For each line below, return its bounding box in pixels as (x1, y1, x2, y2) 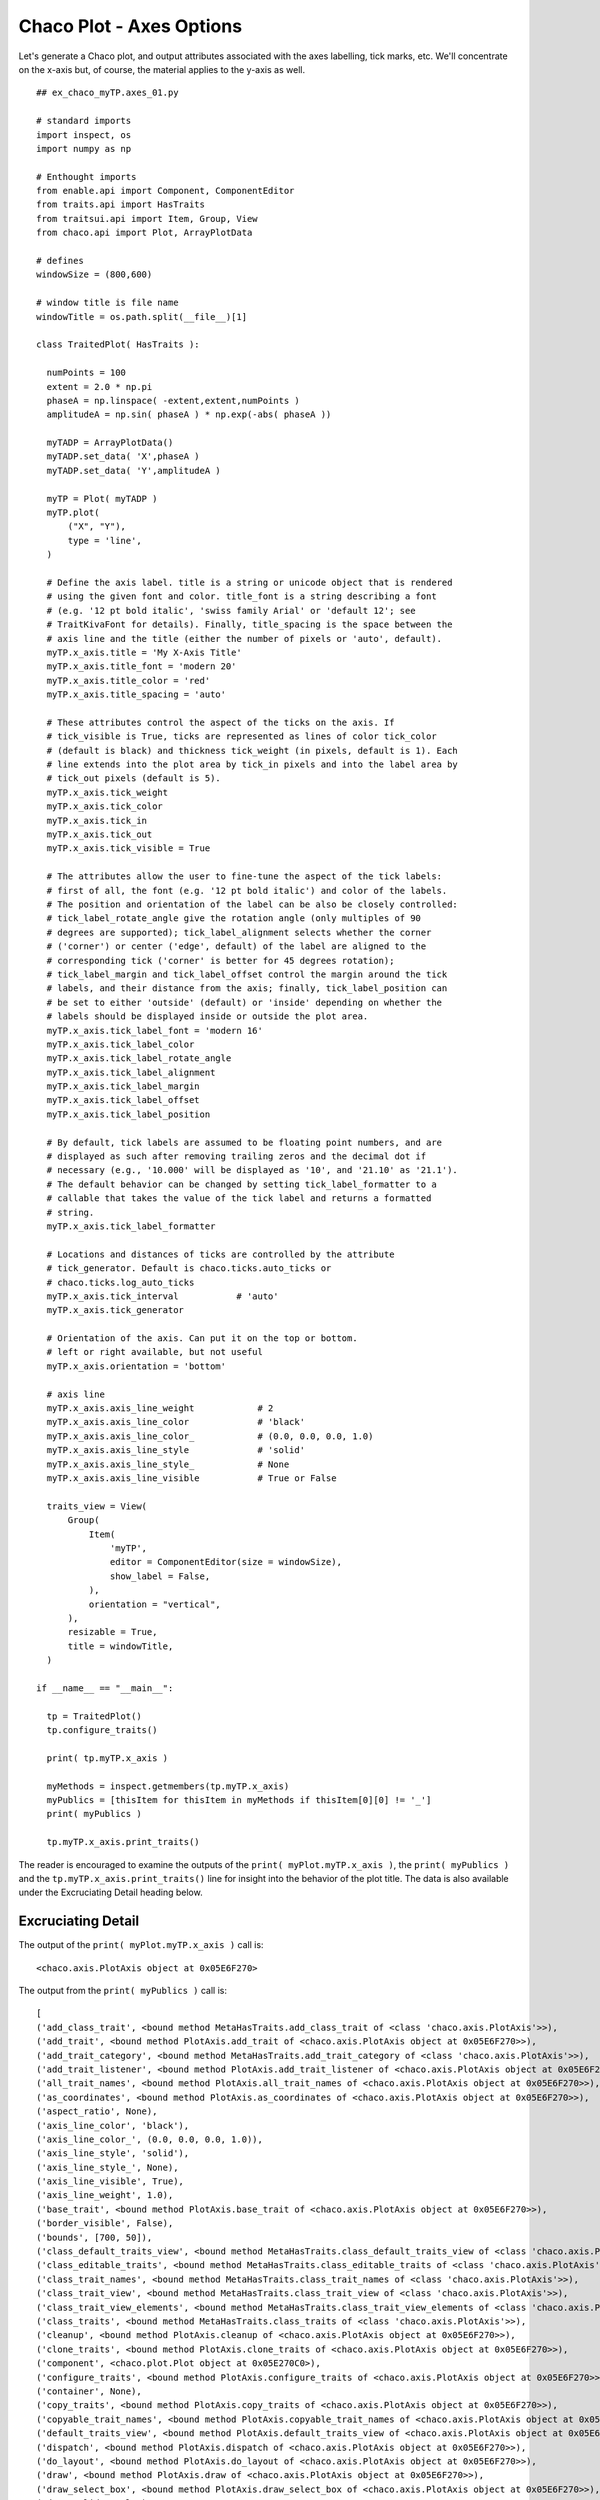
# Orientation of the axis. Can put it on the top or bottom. (46, 1333, 359, 1344)
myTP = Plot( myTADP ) (46, 493, 158, 504)
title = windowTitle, (67, 1640, 174, 1652)
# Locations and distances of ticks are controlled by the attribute (46, 1248, 395, 1260)
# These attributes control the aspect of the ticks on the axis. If (46, 716, 395, 728)
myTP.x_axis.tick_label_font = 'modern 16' (46, 1025, 264, 1036)
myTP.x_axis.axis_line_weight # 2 (46, 1403, 274, 1414)
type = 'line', (67, 535, 142, 546)
